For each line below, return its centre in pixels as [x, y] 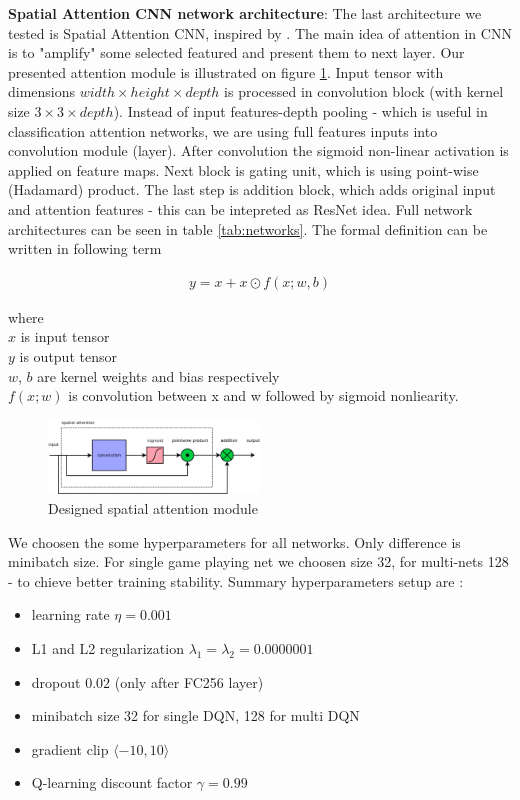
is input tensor [65, 336]
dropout [56, 681]
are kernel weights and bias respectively [158, 375]
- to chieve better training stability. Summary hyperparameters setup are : [236, 580]
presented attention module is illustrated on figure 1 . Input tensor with [226, 71]
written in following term [85, 248]
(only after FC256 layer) [189, 681]
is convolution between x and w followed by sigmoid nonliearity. [263, 395]
